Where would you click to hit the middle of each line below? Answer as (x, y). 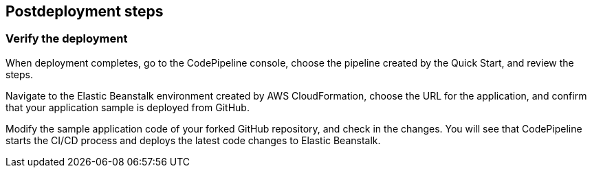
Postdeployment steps (85, 11)
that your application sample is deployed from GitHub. (128, 107)
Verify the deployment (67, 39)
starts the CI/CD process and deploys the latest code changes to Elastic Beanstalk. (193, 140)
